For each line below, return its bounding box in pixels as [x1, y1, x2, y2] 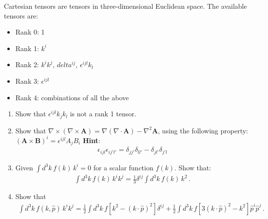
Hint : [82, 135, 100, 145]
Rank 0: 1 [15, 27, 45, 37]
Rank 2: [15, 59, 39, 70]
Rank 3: [15, 75, 39, 86]
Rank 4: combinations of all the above [15, 92, 129, 102]
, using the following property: [158, 125, 248, 135]
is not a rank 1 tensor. [70, 109, 136, 119]
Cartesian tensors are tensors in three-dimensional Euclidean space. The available [4, 1, 247, 11]
